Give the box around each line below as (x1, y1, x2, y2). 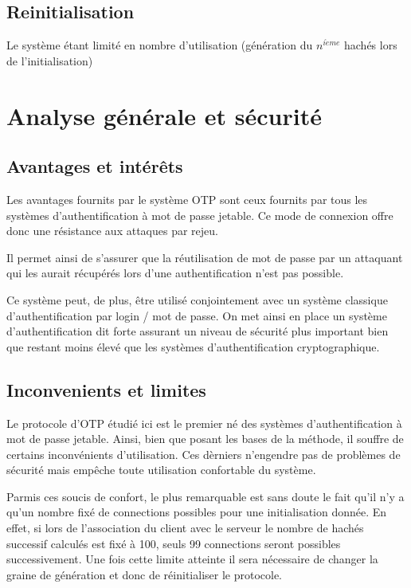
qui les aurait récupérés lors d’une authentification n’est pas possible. (6, 265, 344, 281)
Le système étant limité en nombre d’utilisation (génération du (6, 37, 313, 53)
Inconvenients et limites (6, 377, 206, 402)
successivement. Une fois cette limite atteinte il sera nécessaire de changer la (6, 551, 378, 567)
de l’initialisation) (6, 52, 93, 69)
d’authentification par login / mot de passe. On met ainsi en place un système (6, 307, 387, 323)
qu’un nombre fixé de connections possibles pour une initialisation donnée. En (6, 504, 387, 520)
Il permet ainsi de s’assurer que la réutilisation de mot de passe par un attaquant (6, 249, 403, 265)
